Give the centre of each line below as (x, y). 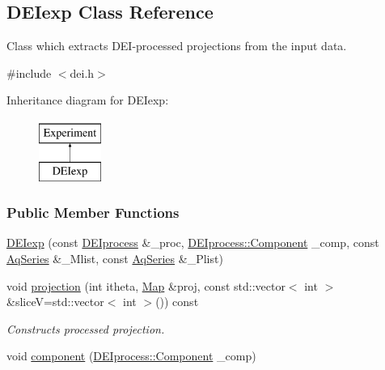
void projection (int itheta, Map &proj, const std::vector (146, 285)
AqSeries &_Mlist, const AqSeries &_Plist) (115, 258)
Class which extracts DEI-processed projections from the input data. (177, 46)
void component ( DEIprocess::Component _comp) (131, 356)
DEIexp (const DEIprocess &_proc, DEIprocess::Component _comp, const (193, 242)
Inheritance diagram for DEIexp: (88, 100)
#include (29, 72)
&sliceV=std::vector (55, 302)
